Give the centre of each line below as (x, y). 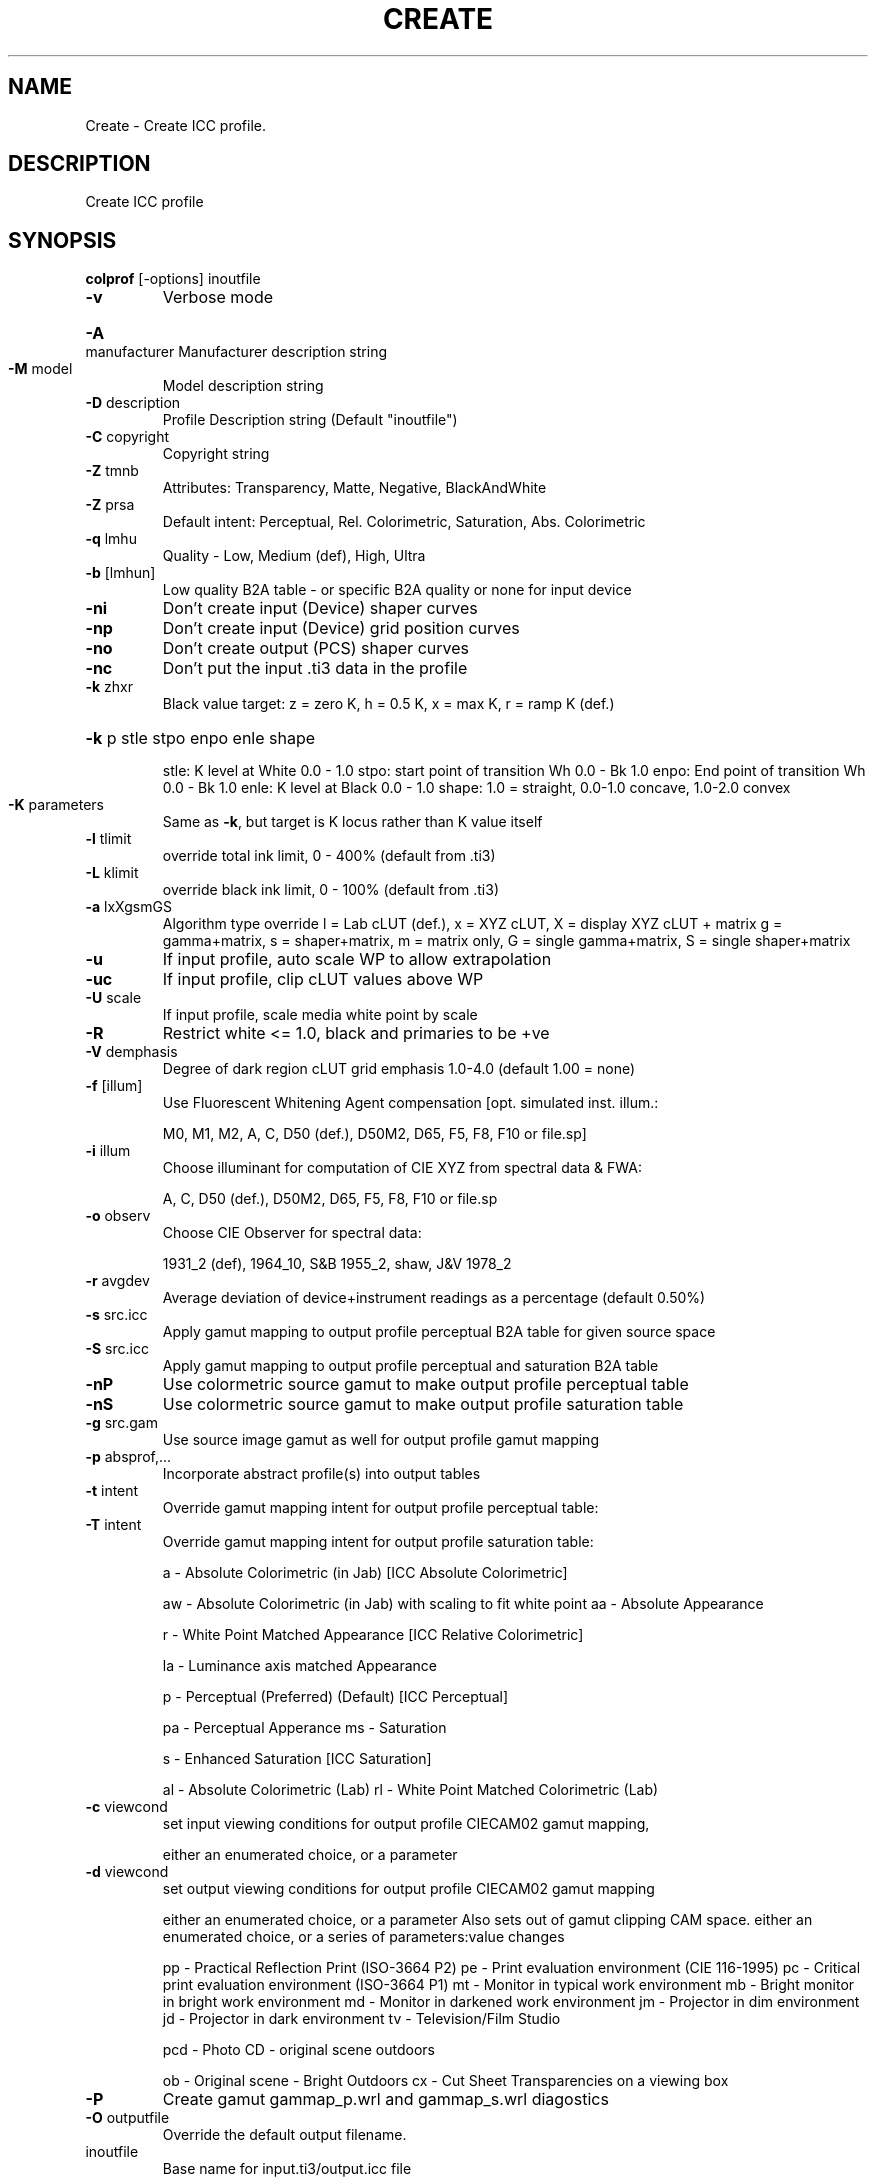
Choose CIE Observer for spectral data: (292, 1233)
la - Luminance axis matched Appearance (299, 1666)
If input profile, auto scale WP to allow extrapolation (357, 959)
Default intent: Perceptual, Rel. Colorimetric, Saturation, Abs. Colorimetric (404, 522)
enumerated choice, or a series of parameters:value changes (363, 1937)
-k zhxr (109, 687)
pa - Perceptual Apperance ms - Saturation (304, 1728)
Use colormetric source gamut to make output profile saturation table (423, 1404)
